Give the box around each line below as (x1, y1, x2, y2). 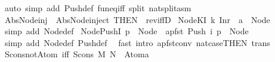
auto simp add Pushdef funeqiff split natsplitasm (4, 2, 191, 14)
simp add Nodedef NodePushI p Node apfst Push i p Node (4, 25, 249, 37)
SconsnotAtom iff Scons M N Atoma (4, 48, 149, 60)
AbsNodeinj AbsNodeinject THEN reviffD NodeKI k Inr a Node (4, 13, 270, 25)
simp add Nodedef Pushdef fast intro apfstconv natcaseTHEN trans (4, 36, 270, 48)
